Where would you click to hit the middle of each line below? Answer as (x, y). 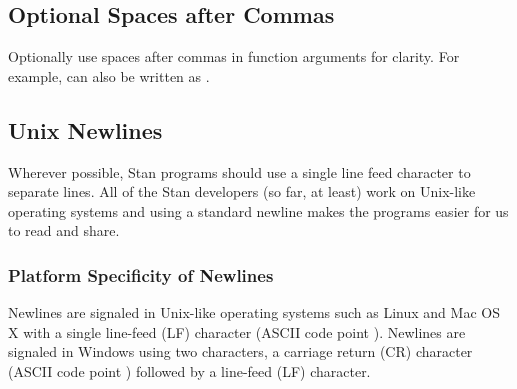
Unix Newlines (85, 129)
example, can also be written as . (109, 75)
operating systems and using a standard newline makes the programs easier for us (258, 210)
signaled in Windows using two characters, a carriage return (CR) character (240, 351)
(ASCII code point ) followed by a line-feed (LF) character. (189, 370)
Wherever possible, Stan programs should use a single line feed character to (239, 171)
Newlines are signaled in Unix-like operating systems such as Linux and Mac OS (254, 312)
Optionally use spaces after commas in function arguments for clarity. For (234, 56)
